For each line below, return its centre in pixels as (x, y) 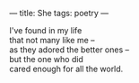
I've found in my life (46, 30)
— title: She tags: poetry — (59, 13)
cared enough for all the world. (66, 69)
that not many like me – (52, 40)
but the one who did (46, 59)
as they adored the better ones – (69, 50)
